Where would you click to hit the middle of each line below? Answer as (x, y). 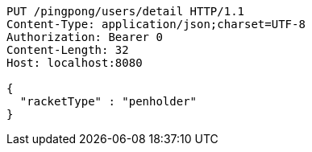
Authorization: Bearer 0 (85, 37)
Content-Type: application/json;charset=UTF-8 (156, 24)
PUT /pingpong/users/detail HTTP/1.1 (126, 11)
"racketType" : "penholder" (108, 101)
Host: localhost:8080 (75, 63)
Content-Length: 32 (68, 50)
